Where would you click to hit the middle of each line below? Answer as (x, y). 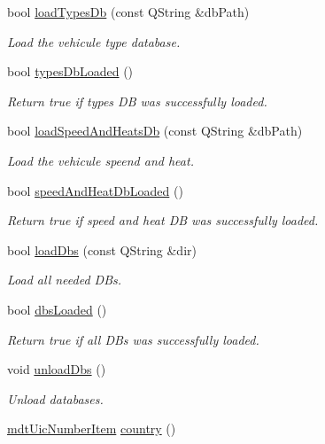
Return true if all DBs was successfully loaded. (133, 339)
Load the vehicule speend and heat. (101, 160)
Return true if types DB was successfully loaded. (137, 101)
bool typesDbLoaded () (70, 71)
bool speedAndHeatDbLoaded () (95, 190)
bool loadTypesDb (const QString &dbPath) (128, 12)
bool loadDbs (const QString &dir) (102, 249)
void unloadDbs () (57, 369)
